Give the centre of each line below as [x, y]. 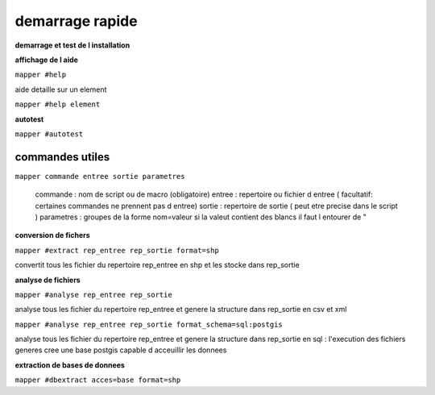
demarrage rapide [76, 21]
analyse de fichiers [48, 280]
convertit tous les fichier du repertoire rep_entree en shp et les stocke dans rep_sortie [157, 265]
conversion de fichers [52, 235]
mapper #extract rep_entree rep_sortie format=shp [117, 250]
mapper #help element [58, 104]
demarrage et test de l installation [72, 45]
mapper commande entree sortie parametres [100, 176]
